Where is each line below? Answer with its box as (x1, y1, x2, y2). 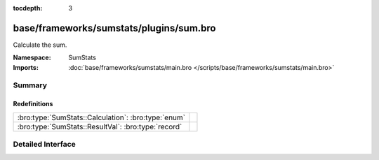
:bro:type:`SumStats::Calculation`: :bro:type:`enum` (17, 112, 186, 122)
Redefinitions (13, 100, 53, 108)
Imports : (13, 63, 39, 71)
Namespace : (13, 53, 52, 62)
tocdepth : (13, 4, 43, 12)
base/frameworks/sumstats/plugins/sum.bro (13, 22, 216, 34)
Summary (13, 80, 48, 90)
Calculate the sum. (13, 41, 67, 49)
